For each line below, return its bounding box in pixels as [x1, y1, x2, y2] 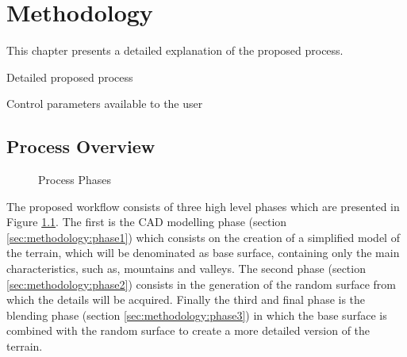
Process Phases [38, 171, 112, 188]
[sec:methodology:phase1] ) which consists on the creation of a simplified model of [6, 228, 400, 245]
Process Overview [6, 134, 156, 159]
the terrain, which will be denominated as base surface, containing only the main [6, 244, 400, 261]
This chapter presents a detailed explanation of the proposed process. [6, 42, 344, 59]
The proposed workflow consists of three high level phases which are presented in [6, 198, 400, 214]
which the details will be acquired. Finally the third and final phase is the [6, 291, 366, 308]
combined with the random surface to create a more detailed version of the [6, 322, 371, 339]
